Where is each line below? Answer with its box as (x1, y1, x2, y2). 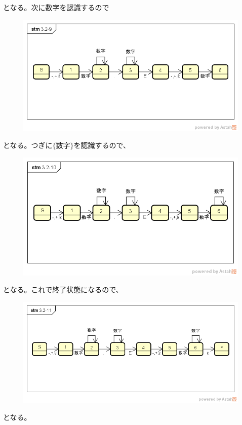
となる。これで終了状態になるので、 (3, 284, 123, 295)
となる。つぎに (3, 140, 53, 150)
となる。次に (3, 2, 46, 12)
